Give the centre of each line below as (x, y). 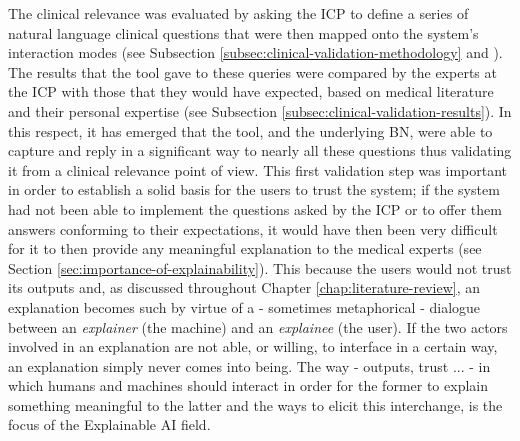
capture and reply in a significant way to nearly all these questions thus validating (260, 150)
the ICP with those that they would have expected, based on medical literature (251, 91)
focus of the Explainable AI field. (109, 424)
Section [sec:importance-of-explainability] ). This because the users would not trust (260, 267)
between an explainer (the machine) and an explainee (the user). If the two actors (258, 326)
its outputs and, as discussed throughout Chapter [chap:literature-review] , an (244, 287)
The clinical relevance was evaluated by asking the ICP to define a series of (238, 13)
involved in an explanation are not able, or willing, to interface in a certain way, (253, 346)
